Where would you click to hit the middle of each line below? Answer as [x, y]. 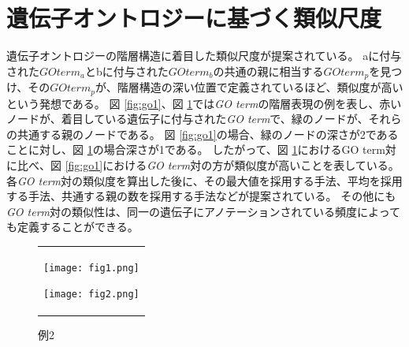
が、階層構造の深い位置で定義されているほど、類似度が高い [249, 87]
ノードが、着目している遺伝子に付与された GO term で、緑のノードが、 [188, 119]
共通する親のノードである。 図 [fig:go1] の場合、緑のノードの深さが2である [208, 134]
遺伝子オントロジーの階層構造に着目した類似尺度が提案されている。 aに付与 [204, 56]
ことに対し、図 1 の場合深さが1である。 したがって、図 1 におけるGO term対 [201, 149]
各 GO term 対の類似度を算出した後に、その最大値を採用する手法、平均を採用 [204, 180]
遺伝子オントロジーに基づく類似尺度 [194, 18]
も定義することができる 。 [73, 227]
